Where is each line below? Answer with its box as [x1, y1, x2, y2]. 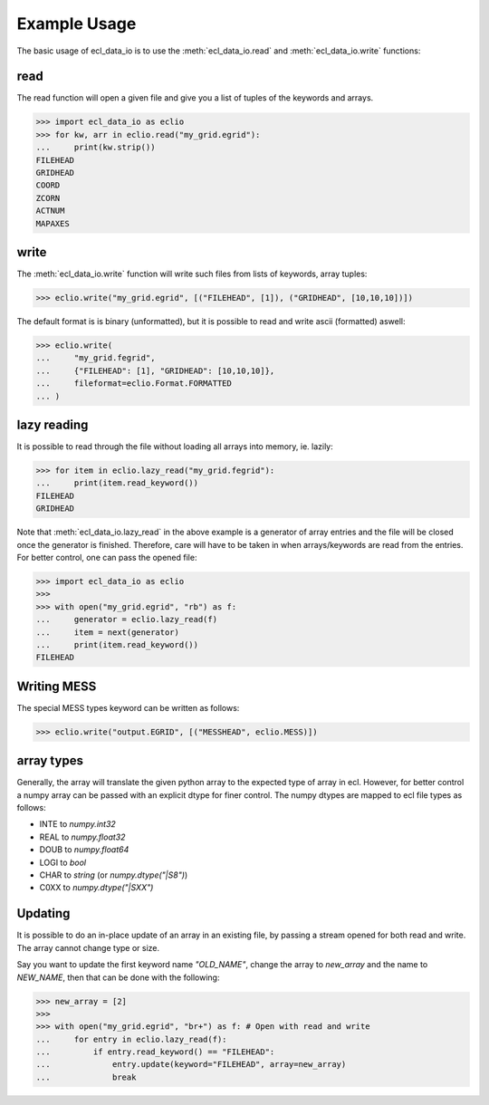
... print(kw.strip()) [35, 142, 156, 153]
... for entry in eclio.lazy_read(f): [35, 1033, 227, 1044]
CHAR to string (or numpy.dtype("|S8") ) [39, 870, 188, 880]
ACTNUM [35, 206, 65, 216]
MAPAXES [35, 218, 70, 228]
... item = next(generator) [35, 627, 180, 638]
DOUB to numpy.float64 [39, 844, 129, 855]
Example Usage [16, 14, 137, 34]
